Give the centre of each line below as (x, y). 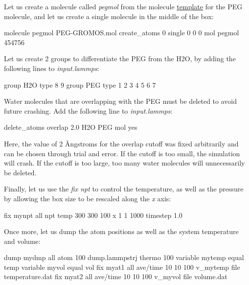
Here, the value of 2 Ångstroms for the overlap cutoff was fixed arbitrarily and (121, 143)
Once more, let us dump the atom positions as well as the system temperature (121, 231)
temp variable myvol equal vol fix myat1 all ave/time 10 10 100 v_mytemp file (122, 267)
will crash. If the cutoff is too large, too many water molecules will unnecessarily (124, 163)
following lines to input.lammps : (52, 68)
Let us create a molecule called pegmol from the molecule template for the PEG (123, 6)
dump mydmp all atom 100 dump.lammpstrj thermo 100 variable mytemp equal (124, 257)
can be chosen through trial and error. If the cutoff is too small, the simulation (122, 153)
